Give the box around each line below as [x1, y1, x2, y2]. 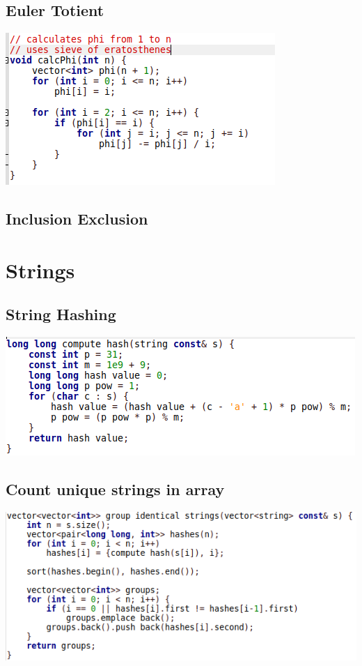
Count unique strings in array [6, 478, 225, 500]
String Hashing [6, 303, 116, 325]
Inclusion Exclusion [6, 208, 148, 229]
